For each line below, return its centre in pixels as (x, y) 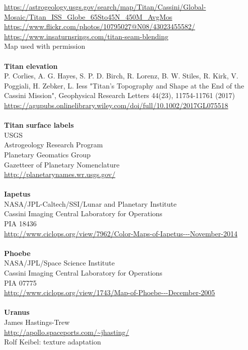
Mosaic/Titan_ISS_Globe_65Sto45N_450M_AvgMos (88, 16)
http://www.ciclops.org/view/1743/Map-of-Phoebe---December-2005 (110, 292)
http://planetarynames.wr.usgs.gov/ (60, 174)
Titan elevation (31, 66)
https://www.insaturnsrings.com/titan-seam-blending (86, 36)
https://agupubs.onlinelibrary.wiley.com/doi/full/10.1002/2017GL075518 (116, 105)
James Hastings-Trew (37, 322)
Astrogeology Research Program (54, 145)
